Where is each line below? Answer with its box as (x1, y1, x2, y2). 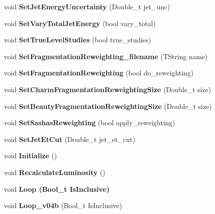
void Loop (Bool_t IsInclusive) (4, 183, 109, 194)
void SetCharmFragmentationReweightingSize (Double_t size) (4, 84, 211, 94)
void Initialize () (4, 150, 57, 161)
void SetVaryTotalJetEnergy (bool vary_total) (4, 18, 156, 28)
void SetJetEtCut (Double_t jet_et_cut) (4, 134, 136, 144)
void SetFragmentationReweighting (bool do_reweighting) (4, 68, 194, 78)
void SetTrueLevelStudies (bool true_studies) (4, 35, 151, 45)
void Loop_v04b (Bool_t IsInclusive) (4, 200, 122, 211)
